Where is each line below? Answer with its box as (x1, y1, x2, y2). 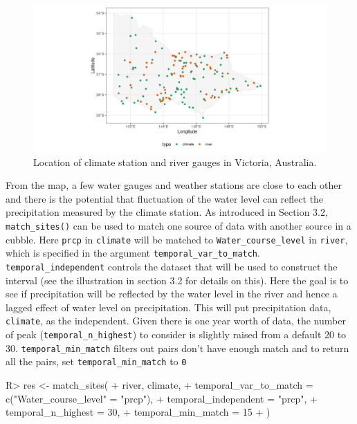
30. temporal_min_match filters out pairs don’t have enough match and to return (6, 340, 349, 355)
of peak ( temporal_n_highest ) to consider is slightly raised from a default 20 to (6, 327, 347, 342)
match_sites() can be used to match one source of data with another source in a (6, 218, 351, 232)
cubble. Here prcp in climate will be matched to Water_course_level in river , (6, 232, 348, 246)
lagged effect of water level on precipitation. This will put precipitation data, (6, 299, 331, 314)
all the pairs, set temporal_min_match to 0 (6, 354, 187, 369)
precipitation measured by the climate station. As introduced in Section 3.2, (6, 205, 328, 219)
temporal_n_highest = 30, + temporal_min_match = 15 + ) (6, 405, 271, 419)
